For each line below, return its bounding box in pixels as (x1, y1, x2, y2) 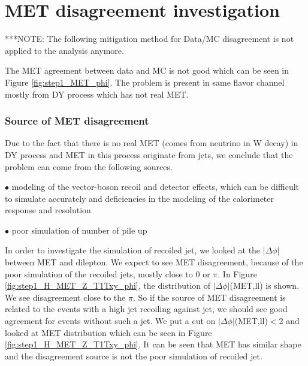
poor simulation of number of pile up (11, 223, 147, 236)
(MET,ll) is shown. (230, 279, 300, 292)
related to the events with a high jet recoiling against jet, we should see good (5, 303, 288, 315)
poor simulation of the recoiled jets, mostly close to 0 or (5, 267, 210, 280)
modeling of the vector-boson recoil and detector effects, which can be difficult (11, 180, 300, 193)
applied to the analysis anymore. (5, 44, 124, 56)
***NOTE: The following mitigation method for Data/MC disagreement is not (5, 32, 294, 45)
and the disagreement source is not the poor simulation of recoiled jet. (5, 349, 262, 362)
